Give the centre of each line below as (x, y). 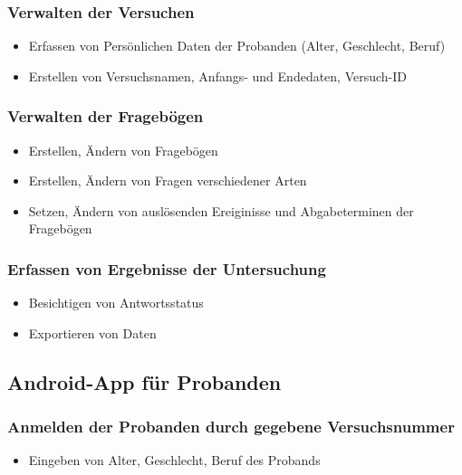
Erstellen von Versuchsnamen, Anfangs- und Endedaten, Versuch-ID (218, 76)
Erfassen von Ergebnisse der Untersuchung (167, 268)
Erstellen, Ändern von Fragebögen (123, 150)
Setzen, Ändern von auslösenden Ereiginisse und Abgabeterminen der (221, 210)
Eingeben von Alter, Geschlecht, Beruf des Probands (174, 460)
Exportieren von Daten (92, 332)
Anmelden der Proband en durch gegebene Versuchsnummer (231, 427)
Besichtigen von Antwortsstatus (116, 303)
